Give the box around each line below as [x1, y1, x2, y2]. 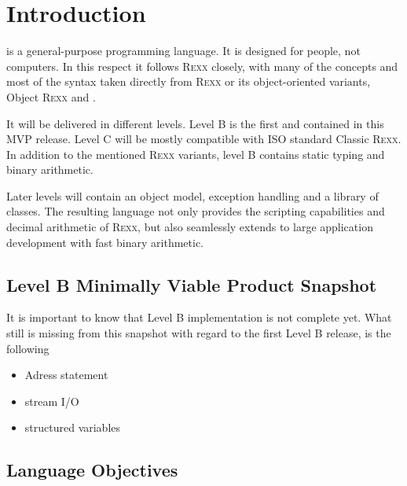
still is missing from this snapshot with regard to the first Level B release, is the [6, 325, 391, 341]
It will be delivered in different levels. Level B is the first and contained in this [6, 115, 384, 131]
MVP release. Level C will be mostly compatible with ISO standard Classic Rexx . [6, 131, 401, 147]
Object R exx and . [6, 88, 96, 105]
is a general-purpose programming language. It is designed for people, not [6, 42, 361, 59]
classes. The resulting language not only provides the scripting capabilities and [6, 203, 385, 219]
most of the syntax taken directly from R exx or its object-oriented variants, [6, 73, 371, 90]
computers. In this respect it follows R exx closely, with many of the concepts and [6, 57, 398, 74]
